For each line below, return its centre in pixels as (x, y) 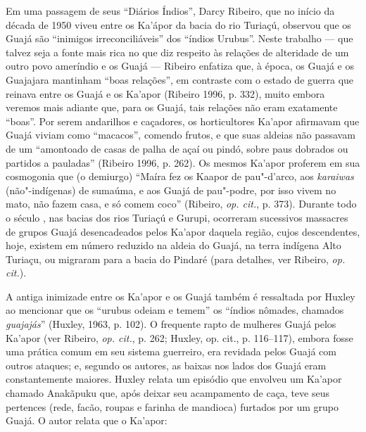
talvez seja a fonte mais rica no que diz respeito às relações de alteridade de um (177, 52)
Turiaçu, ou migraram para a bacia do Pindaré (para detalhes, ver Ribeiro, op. (176, 259)
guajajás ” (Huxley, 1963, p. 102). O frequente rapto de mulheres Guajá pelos (171, 324)
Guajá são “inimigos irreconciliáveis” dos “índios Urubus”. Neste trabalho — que (179, 38)
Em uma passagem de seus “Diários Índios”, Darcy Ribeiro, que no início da (170, 11)
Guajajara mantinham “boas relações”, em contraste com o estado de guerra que (180, 79)
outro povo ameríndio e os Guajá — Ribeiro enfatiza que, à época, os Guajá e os (180, 66)
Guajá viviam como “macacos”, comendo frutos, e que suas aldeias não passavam (181, 135)
